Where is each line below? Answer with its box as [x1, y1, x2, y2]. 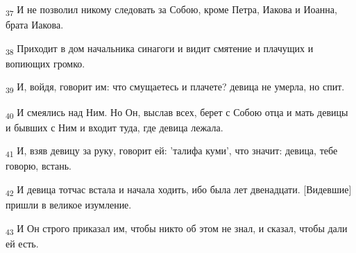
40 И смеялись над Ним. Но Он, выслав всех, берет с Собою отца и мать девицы [6, 104, 348, 121]
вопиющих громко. [6, 56, 85, 70]
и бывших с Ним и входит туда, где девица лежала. [6, 120, 223, 134]
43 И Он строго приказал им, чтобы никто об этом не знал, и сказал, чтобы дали [6, 220, 348, 237]
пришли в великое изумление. [6, 197, 132, 212]
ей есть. [6, 236, 39, 250]
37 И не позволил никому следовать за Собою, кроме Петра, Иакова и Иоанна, [6, 2, 337, 18]
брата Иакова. [6, 17, 64, 32]
